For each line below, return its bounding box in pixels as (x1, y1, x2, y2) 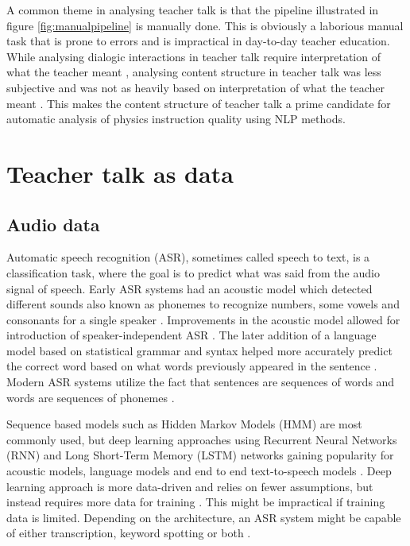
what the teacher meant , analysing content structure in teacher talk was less (6, 64, 381, 80)
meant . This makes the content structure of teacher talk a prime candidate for (6, 95, 391, 111)
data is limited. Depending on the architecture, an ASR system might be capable (6, 509, 401, 525)
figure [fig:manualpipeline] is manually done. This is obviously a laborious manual (6, 17, 404, 33)
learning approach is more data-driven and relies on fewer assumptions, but (6, 478, 373, 494)
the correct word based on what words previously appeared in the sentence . (6, 358, 377, 374)
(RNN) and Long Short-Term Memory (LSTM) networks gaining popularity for (6, 447, 394, 463)
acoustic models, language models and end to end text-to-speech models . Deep (6, 463, 392, 479)
